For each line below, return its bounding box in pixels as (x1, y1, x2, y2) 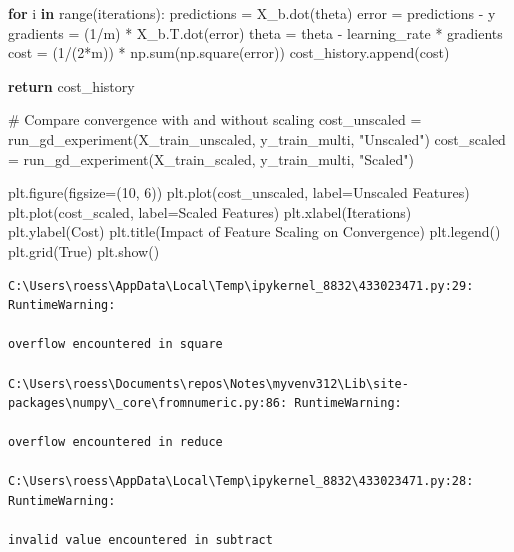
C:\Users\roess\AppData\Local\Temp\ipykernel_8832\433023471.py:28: (8, 474, 474, 489)
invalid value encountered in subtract (8, 533, 273, 548)
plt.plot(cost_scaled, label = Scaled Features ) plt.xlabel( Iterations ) (8, 201, 412, 222)
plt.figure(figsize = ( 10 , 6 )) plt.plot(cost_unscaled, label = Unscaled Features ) (8, 182, 470, 203)
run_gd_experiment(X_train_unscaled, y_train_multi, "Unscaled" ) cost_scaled (8, 128, 506, 149)
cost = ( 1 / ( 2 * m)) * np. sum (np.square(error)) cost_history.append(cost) (8, 42, 450, 63)
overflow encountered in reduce (8, 435, 223, 450)
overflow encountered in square (8, 337, 223, 352)
